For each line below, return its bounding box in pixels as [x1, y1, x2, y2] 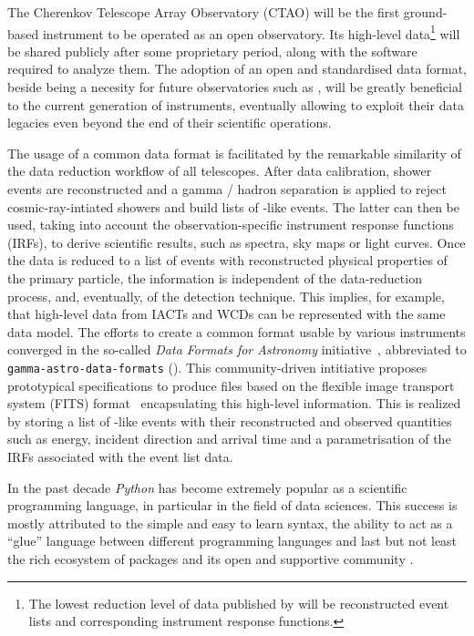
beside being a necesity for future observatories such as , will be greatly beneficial [7, 77, 462, 97]
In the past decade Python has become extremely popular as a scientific [7, 477, 407, 497]
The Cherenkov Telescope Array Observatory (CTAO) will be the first [7, 3, 400, 21]
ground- [403, 3, 448, 21]
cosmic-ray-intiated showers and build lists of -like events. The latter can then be [7, 197, 459, 216]
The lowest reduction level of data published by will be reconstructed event [28, 593, 449, 612]
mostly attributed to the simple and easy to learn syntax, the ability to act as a [7, 513, 453, 532]
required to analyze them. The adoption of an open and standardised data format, [7, 59, 467, 78]
